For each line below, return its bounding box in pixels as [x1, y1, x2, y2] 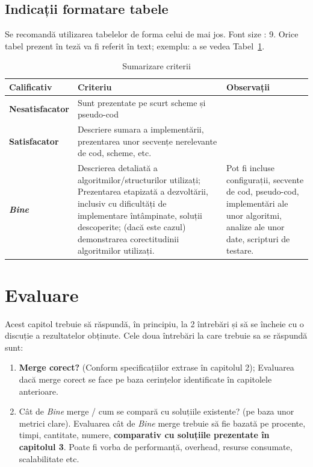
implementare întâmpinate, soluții [77, 208, 202, 221]
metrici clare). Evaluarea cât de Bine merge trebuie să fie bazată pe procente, [19, 416, 306, 429]
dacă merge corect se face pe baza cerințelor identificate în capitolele [19, 373, 272, 386]
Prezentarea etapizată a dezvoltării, [77, 185, 208, 198]
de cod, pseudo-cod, [226, 185, 299, 198]
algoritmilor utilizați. [77, 244, 155, 257]
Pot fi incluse [226, 161, 275, 174]
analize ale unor [226, 221, 285, 233]
